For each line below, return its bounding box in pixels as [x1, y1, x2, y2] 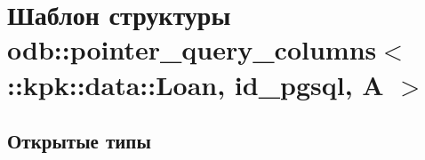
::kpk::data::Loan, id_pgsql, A [7, 66, 384, 102]
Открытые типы [7, 127, 151, 155]
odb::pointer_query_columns [7, 31, 377, 68]
